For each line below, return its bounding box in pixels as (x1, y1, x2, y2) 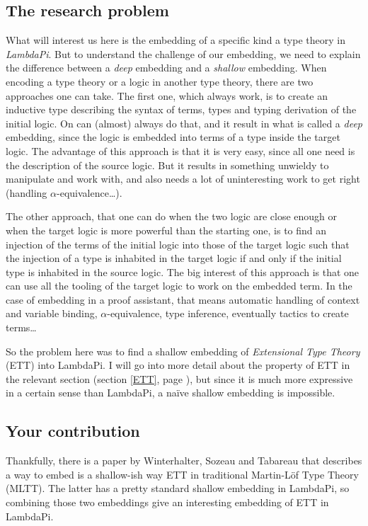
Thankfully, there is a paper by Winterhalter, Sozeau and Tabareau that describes (6, 453, 362, 468)
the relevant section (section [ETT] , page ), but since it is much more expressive (6, 371, 353, 386)
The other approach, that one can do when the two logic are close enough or (6, 209, 338, 224)
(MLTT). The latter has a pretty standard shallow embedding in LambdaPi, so (6, 481, 350, 496)
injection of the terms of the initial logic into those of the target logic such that (6, 236, 350, 251)
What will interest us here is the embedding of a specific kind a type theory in (6, 33, 345, 47)
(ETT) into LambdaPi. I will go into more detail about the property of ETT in (6, 358, 350, 372)
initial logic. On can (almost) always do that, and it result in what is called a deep (6, 115, 362, 130)
